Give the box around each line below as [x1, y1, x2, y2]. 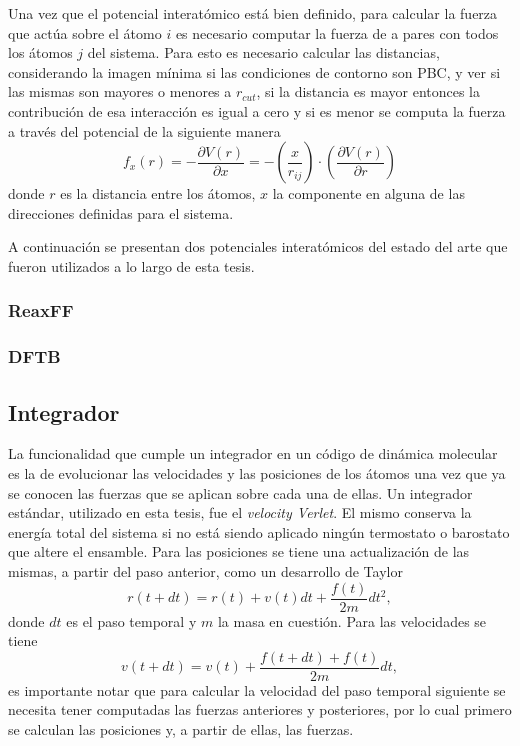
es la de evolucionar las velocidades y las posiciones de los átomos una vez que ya [8, 463, 506, 484]
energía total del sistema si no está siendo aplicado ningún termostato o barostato [8, 521, 510, 542]
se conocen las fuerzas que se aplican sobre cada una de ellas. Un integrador [8, 482, 473, 503]
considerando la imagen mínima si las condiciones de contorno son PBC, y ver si [8, 61, 501, 82]
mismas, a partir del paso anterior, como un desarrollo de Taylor [8, 560, 403, 581]
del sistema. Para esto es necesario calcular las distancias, [87, 42, 440, 63]
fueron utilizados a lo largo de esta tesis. [8, 255, 255, 276]
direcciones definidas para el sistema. [8, 202, 234, 223]
